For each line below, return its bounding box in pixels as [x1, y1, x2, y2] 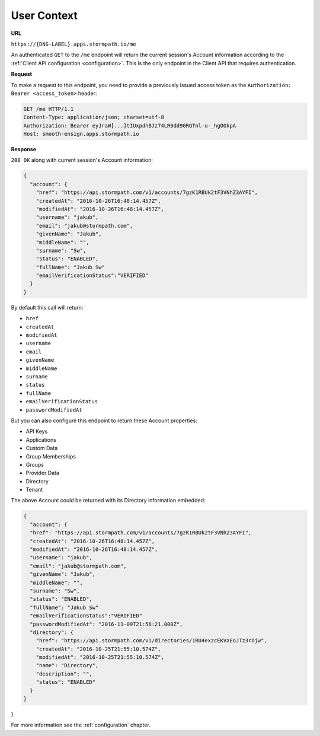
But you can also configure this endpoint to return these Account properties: [11, 417, 198, 424]
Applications [25, 436, 56, 443]
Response [11, 146, 37, 153]
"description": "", [36, 670, 93, 677]
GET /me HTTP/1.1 [23, 106, 74, 112]
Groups [25, 461, 44, 468]
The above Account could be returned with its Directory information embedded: [11, 497, 206, 504]
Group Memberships [25, 453, 76, 460]
